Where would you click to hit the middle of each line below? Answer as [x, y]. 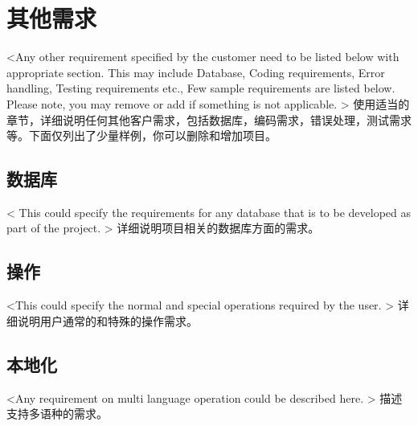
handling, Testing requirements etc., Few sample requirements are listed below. [201, 88]
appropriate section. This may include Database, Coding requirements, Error [196, 72]
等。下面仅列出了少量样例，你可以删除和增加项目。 [141, 135]
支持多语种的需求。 [57, 414]
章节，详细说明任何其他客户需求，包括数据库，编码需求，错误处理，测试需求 [209, 119]
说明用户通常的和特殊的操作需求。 [107, 320]
